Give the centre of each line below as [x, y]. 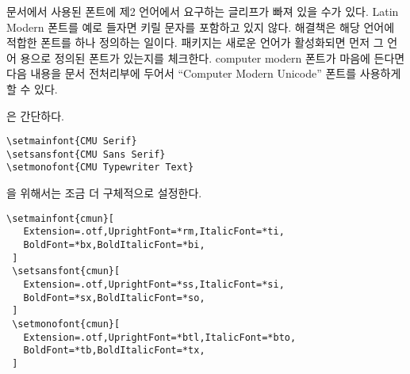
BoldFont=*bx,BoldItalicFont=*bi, [114, 245]
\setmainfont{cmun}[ [61, 218]
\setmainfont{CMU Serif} [72, 141]
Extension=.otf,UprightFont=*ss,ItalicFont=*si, [154, 284]
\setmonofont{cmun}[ [66, 324]
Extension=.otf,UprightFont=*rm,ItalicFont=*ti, [154, 232]
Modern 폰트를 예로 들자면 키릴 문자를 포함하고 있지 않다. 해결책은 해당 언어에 [201, 27]
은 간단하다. [35, 115]
